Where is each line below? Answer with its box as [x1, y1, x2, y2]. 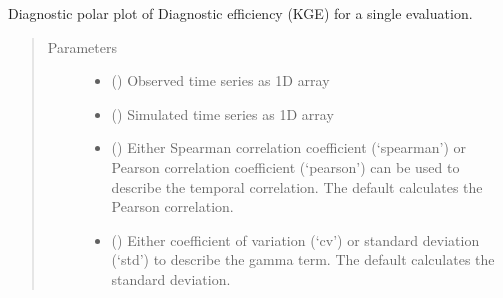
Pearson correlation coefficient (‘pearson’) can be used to [111, 156, 460, 177]
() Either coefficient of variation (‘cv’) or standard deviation [111, 229, 480, 250]
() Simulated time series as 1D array [111, 103, 334, 124]
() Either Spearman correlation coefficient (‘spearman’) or [111, 137, 467, 158]
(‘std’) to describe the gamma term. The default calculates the [111, 249, 495, 270]
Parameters [47, 36, 117, 57]
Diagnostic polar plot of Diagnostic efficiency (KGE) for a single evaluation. [8, 3, 473, 23]
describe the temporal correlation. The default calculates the [111, 176, 483, 197]
